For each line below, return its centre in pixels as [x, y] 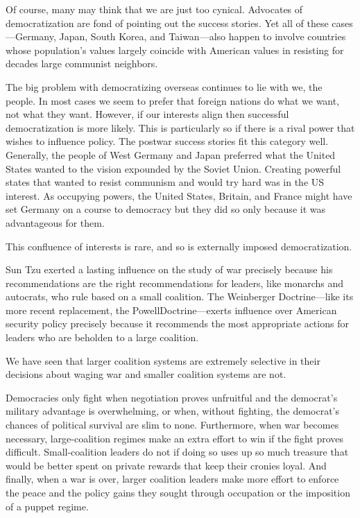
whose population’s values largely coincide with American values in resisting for [175, 50]
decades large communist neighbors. [82, 63]
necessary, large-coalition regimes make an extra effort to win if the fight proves [174, 438]
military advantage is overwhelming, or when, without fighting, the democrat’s [172, 411]
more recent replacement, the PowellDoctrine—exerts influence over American [171, 310]
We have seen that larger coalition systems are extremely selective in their [163, 360]
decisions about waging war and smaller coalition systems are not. [146, 374]
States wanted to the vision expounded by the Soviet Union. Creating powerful [173, 168]
